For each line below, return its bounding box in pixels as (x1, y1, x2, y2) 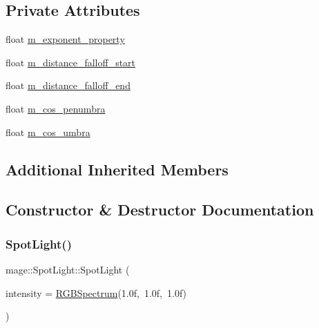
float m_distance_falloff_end (6, 78, 130, 93)
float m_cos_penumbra (6, 101, 106, 115)
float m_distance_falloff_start (6, 55, 136, 69)
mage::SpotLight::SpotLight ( (6, 262, 130, 276)
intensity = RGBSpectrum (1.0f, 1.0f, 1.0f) (6, 285, 187, 300)
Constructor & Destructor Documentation (6, 199, 314, 220)
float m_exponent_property (6, 32, 125, 46)
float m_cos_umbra (6, 124, 90, 139)
